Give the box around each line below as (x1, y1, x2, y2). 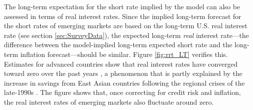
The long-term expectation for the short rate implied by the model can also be (4, 1, 240, 11)
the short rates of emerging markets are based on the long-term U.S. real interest (4, 20, 248, 31)
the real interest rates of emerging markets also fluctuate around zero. (4, 96, 214, 107)
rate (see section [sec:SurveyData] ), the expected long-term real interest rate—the (4, 30, 249, 40)
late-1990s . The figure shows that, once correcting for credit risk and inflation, (4, 87, 241, 97)
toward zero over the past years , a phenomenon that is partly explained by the (4, 68, 243, 78)
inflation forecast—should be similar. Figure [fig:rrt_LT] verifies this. (20, 49, 228, 59)
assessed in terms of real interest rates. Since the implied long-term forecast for (4, 11, 241, 21)
